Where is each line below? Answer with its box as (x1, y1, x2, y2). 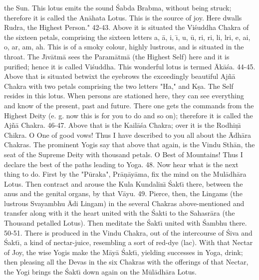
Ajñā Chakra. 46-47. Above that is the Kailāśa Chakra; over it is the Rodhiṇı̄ (4, 120, 241, 130)
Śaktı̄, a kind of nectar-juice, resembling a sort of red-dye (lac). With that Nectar (4, 237, 253, 248)
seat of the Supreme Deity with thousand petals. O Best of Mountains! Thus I (4, 149, 243, 159)
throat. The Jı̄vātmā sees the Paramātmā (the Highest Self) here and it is (4, 51, 230, 61)
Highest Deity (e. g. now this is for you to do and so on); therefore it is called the (4, 110, 253, 120)
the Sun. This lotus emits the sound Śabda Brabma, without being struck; (4, 2, 232, 12)
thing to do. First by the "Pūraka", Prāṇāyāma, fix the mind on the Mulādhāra (4, 169, 247, 179)
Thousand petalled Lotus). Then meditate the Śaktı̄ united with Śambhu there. (4, 218, 247, 228)
